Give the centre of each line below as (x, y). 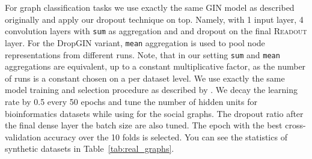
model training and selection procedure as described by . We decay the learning (151, 90)
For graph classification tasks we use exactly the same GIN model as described (150, 7)
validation (23, 136)
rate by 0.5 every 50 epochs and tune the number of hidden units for (131, 101)
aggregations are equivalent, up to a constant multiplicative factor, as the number (155, 66)
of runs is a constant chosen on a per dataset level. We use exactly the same (145, 78)
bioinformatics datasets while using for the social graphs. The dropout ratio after (154, 113)
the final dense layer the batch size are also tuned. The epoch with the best (144, 125)
